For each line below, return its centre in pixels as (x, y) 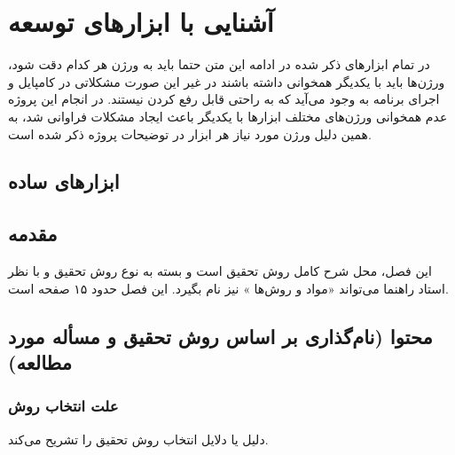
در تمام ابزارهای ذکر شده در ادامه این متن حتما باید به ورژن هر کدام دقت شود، (219, 64)
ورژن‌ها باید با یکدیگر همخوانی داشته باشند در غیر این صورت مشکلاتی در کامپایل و (227, 81)
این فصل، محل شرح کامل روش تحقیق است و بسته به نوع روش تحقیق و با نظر (220, 271)
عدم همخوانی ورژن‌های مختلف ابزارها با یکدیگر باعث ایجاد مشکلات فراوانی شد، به (228, 116)
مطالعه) (40, 362)
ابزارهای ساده (64, 181)
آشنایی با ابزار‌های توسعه (141, 22)
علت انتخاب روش (63, 406)
